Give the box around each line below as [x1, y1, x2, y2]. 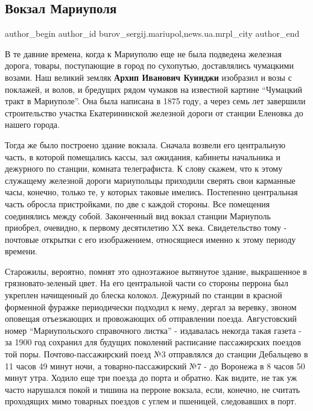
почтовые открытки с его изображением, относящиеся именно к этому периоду [5, 233, 296, 245]
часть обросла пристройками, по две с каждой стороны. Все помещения [5, 197, 270, 210]
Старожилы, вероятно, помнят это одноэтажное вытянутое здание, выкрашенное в [5, 265, 307, 277]
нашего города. [5, 118, 60, 131]
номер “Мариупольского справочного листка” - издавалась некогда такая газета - [5, 324, 302, 336]
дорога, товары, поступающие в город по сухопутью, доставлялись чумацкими [5, 59, 294, 72]
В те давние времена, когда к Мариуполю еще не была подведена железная [5, 47, 282, 60]
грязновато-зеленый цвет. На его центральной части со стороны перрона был [5, 277, 288, 289]
